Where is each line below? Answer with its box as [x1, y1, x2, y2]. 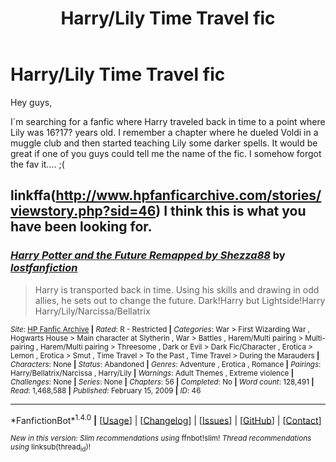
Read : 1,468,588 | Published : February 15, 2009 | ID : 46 [10, 385, 202, 396]
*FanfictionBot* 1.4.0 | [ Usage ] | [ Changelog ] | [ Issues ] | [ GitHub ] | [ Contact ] [10, 412, 322, 426]
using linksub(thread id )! [10, 442, 91, 454]
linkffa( [10, 187, 57, 204]
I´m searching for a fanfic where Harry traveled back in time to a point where [10, 115, 326, 127]
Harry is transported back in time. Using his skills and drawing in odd [34, 283, 320, 296]
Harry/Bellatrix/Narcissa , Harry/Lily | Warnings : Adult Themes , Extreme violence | [10, 368, 294, 378]
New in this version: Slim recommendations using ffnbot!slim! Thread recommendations [10, 433, 312, 444]
